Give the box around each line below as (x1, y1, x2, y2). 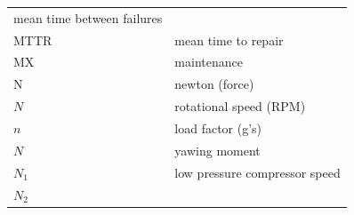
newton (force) (174, 75, 254, 93)
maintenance (174, 52, 243, 71)
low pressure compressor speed (174, 163, 341, 181)
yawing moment (174, 140, 261, 159)
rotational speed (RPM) (174, 97, 306, 115)
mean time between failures (13, 8, 163, 27)
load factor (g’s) (174, 118, 262, 137)
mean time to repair (174, 30, 284, 49)
